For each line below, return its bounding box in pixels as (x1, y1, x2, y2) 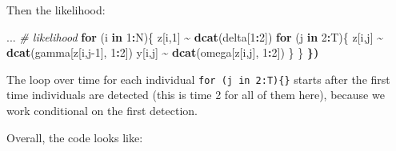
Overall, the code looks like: (6, 129, 143, 145)
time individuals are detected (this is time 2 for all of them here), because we (6, 86, 385, 103)
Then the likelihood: (6, 2, 106, 18)
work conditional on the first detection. (6, 102, 198, 119)
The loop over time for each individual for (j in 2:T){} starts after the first (6, 70, 390, 87)
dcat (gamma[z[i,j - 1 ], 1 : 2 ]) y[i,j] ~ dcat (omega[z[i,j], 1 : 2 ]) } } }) (6, 44, 319, 61)
